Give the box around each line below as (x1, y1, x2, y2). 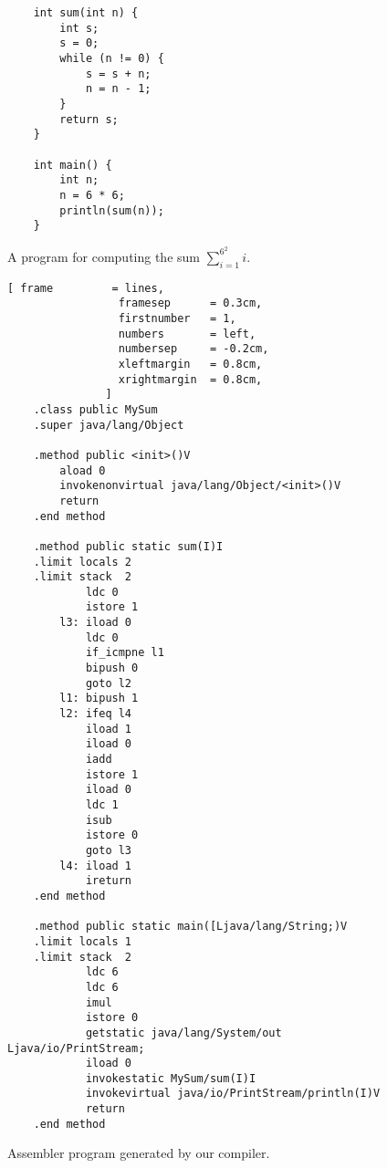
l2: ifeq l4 (59, 707, 132, 721)
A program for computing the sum (7, 246, 200, 266)
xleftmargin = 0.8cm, (118, 357, 263, 370)
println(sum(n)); (59, 203, 164, 217)
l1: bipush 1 (59, 692, 139, 705)
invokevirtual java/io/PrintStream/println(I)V (85, 1087, 381, 1100)
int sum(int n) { (33, 6, 139, 19)
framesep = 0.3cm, (118, 297, 263, 310)
